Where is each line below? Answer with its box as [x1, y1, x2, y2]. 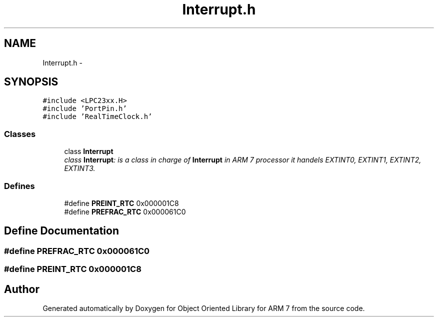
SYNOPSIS [4, 75, 58, 88]
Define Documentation [4, 224, 119, 237]
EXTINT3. [64, 164, 95, 173]
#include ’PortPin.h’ [42, 104, 127, 113]
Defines [4, 180, 35, 191]
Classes [4, 128, 36, 139]
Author [4, 282, 39, 295]
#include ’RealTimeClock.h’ [42, 112, 152, 121]
